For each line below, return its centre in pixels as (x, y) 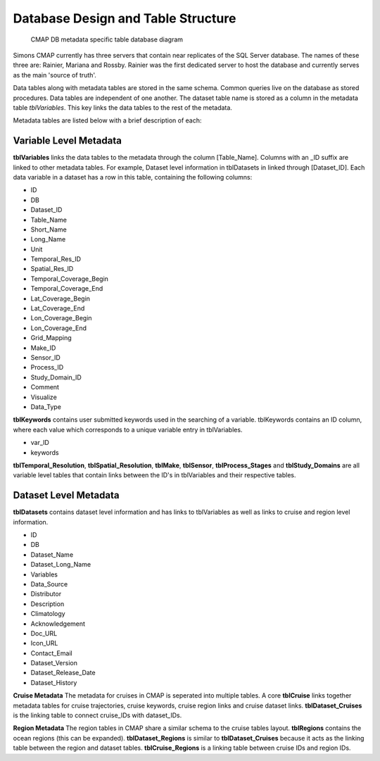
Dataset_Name (52, 554)
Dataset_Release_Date (63, 673)
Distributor (46, 594)
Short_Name (49, 229)
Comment (45, 387)
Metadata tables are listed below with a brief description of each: (107, 120)
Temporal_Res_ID (56, 259)
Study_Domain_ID (56, 377)
